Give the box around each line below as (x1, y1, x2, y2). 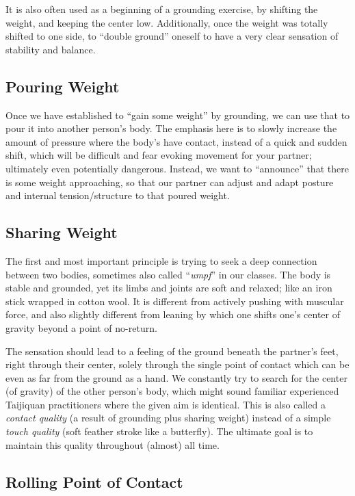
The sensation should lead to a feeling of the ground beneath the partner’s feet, (5, 343, 339, 358)
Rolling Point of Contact (5, 471, 183, 492)
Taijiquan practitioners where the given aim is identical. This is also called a (5, 397, 326, 411)
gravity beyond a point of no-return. (5, 320, 157, 335)
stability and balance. (5, 42, 96, 56)
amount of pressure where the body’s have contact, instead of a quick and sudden (5, 134, 347, 148)
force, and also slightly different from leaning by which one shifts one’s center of (5, 307, 340, 322)
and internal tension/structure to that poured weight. (5, 188, 230, 203)
